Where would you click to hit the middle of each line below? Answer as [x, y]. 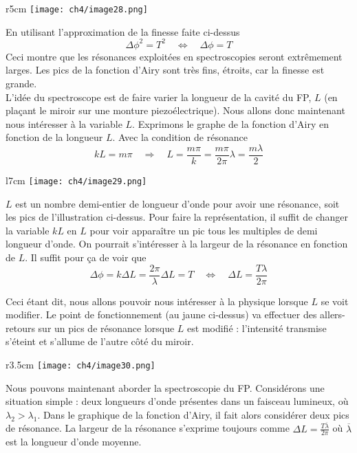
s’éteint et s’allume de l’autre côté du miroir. [100, 341]
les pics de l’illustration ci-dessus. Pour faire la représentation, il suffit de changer [177, 217]
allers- [333, 314]
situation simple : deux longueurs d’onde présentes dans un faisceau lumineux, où [177, 401]
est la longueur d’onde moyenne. [74, 442]
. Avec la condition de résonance [180, 137]
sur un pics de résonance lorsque [106, 328]
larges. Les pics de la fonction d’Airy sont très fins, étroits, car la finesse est [165, 70]
